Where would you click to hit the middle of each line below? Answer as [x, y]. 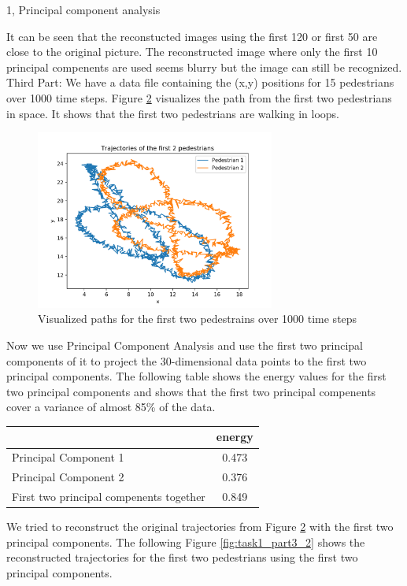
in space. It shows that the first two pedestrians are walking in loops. [173, 113]
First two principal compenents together [109, 496]
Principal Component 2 [68, 477]
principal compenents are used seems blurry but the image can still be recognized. [204, 67]
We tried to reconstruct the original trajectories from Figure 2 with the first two [200, 527]
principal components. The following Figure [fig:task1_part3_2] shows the [186, 541]
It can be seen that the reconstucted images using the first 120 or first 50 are [192, 36]
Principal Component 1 [68, 457]
